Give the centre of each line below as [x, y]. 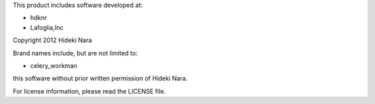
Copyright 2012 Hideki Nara [52, 40]
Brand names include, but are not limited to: [75, 53]
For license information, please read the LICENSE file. [89, 91]
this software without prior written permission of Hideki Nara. [100, 78]
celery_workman [54, 65]
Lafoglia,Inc [47, 27]
